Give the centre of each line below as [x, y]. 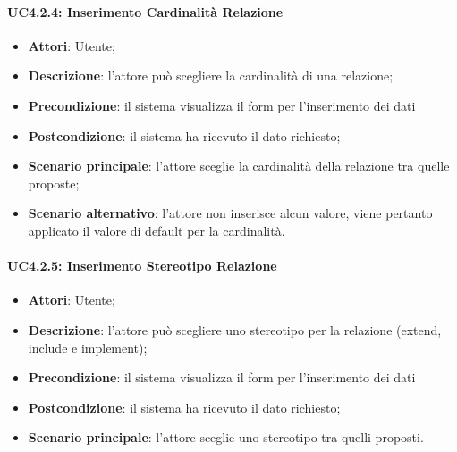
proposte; [54, 183]
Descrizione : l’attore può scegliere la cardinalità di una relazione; [211, 75]
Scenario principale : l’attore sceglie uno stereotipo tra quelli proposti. [226, 437]
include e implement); [88, 347]
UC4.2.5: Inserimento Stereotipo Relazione [142, 266]
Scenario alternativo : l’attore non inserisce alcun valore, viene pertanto [230, 213]
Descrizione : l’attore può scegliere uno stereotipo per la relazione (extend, [235, 329]
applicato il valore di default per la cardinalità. [157, 230]
